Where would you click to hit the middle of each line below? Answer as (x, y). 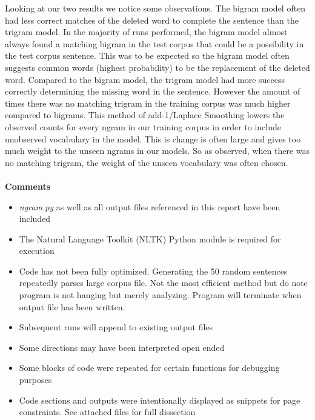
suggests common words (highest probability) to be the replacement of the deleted (157, 67)
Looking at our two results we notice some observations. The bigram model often (155, 8)
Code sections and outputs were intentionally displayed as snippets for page (160, 400)
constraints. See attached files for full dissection (107, 412)
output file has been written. (72, 306)
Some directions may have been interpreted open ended (122, 347)
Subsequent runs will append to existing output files (116, 327)
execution (37, 251)
